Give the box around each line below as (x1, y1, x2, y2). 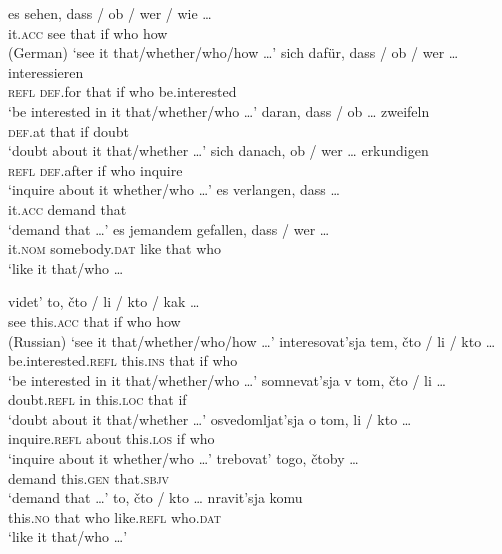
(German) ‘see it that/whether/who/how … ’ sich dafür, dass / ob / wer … (8, 42, 459, 63)
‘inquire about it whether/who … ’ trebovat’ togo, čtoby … (8, 448, 359, 469)
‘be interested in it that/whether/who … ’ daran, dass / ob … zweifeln (8, 100, 430, 121)
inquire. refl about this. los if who (8, 428, 215, 449)
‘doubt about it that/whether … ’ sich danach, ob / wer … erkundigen (8, 140, 429, 161)
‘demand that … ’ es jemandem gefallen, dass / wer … (8, 218, 330, 239)
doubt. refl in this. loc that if (8, 389, 187, 410)
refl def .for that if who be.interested (8, 81, 237, 102)
